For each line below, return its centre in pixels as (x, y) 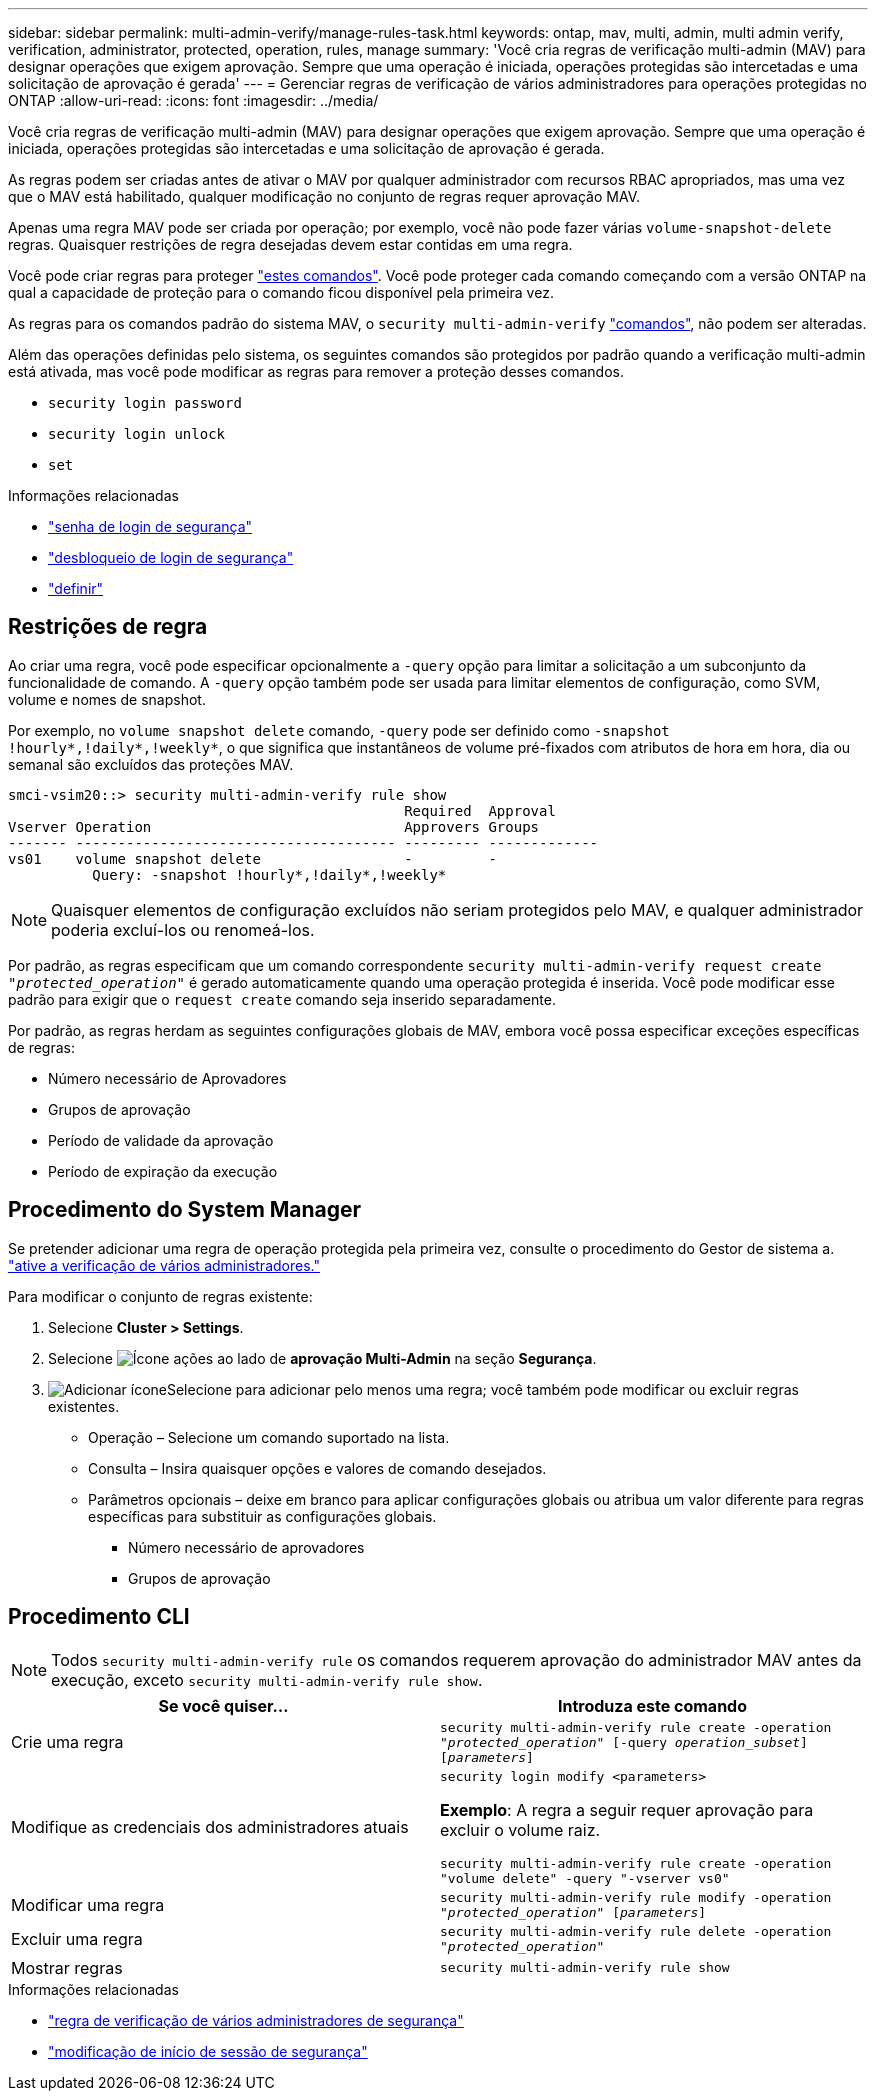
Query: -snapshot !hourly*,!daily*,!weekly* (269, 874)
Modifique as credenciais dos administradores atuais (210, 1827)
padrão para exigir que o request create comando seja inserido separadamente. (282, 999)
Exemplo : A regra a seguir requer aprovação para (627, 1809)
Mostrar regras (67, 1967)
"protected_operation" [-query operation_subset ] (624, 1742)
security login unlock (137, 434)
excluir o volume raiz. (520, 1829)
